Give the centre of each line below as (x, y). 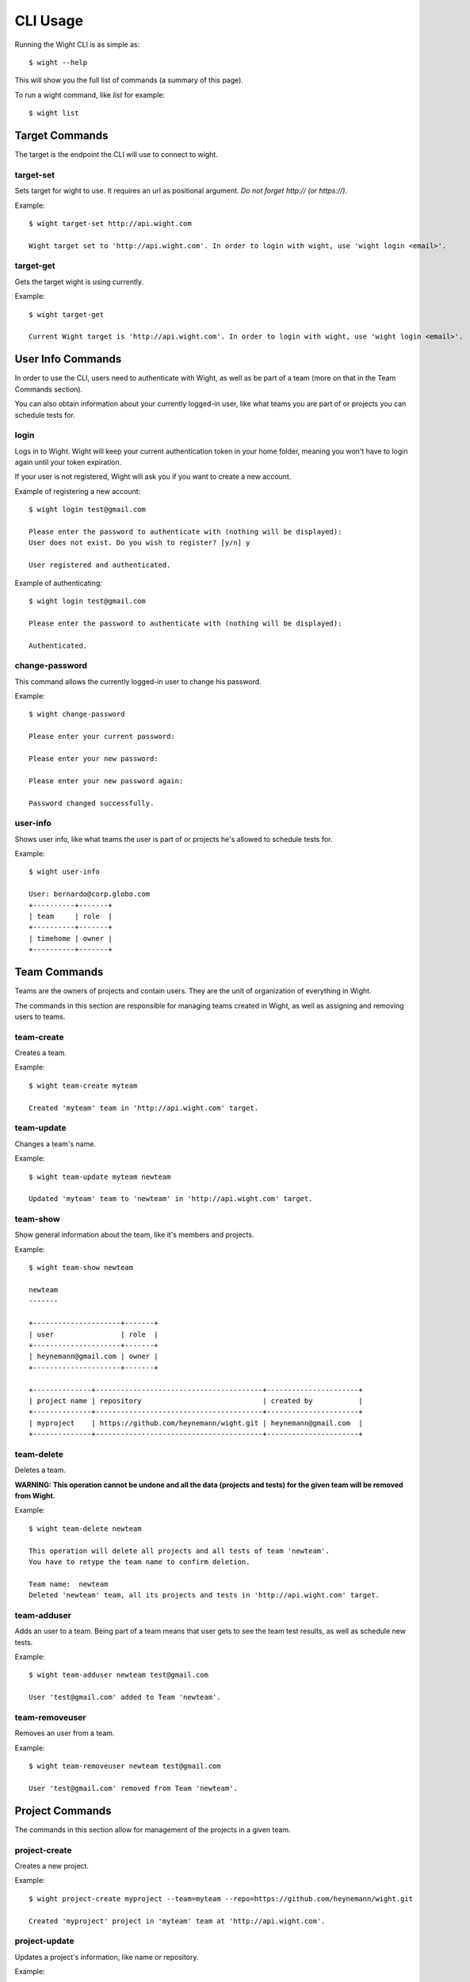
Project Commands (63, 1810)
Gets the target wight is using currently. (79, 281)
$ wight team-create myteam (83, 1085)
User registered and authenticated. (100, 565)
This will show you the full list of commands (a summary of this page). (129, 80)
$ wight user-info (65, 872)
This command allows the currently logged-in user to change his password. (138, 681)
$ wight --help (58, 62)
